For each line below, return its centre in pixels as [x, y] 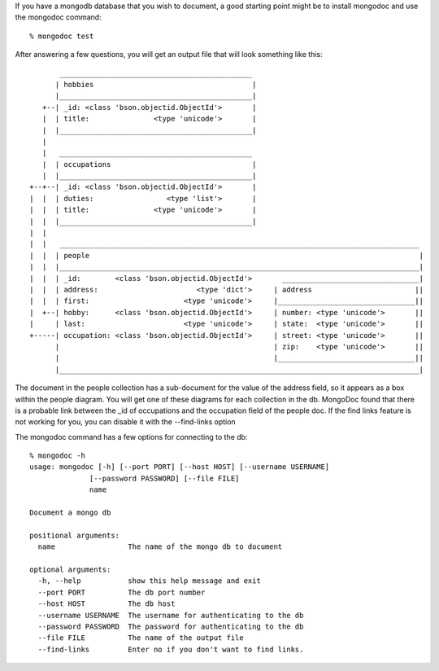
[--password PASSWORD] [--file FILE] [165, 478]
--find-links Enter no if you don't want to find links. [171, 649]
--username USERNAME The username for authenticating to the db [171, 615]
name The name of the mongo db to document [160, 547]
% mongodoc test [62, 36]
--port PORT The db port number [122, 592]
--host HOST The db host [106, 604]
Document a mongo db [70, 513]
